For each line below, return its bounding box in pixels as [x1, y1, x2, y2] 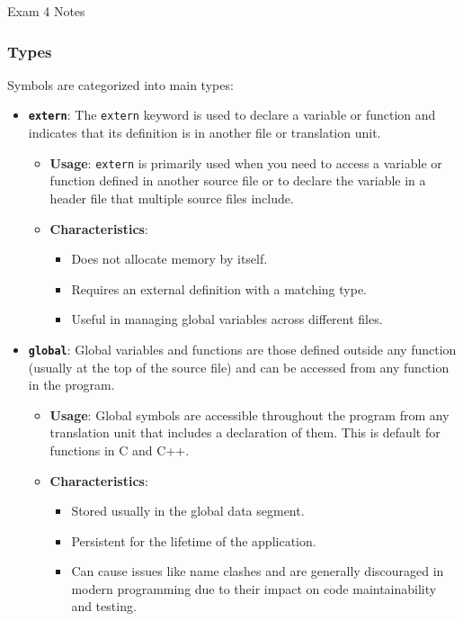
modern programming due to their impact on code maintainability [71, 579, 437, 598]
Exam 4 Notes [7, 2, 85, 20]
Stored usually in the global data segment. [71, 501, 305, 520]
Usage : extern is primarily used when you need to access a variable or [49, 153, 442, 172]
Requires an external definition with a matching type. [71, 279, 367, 298]
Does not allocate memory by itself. [71, 249, 268, 268]
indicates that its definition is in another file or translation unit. [28, 123, 381, 142]
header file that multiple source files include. [49, 188, 294, 207]
